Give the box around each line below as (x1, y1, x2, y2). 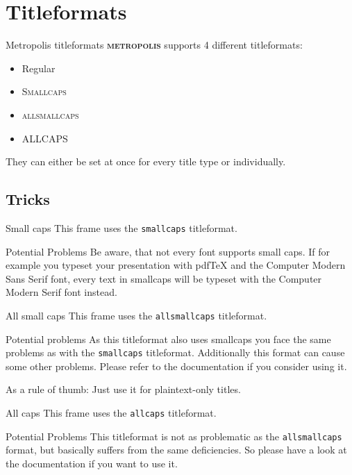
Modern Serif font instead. (6, 285, 117, 299)
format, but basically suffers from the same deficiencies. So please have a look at (6, 442, 347, 457)
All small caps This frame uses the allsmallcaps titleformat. (6, 308, 267, 322)
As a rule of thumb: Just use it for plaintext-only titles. (6, 382, 241, 397)
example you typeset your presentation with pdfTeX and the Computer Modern (6, 258, 346, 272)
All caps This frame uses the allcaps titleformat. (6, 406, 217, 420)
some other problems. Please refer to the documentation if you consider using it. (6, 358, 347, 373)
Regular (22, 60, 56, 75)
